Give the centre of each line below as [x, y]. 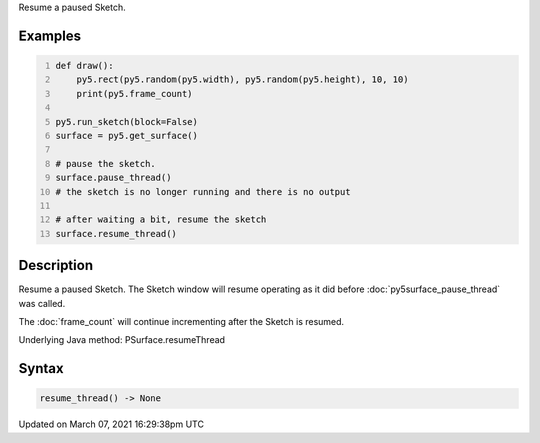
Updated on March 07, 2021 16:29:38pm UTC [111, 424]
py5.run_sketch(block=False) [127, 121]
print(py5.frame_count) [135, 93]
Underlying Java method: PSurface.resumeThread [121, 340]
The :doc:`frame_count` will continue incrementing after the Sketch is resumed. [181, 321]
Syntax [41, 368]
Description [56, 265]
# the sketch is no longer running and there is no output [203, 191]
